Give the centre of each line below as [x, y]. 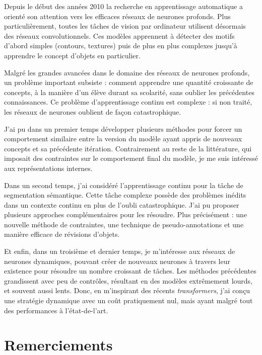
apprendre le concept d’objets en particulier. [72, 55]
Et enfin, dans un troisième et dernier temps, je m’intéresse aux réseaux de [120, 251]
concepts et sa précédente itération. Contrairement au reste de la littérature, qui [128, 148]
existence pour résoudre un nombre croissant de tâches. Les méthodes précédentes [130, 271]
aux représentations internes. [48, 168]
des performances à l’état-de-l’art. [56, 310]
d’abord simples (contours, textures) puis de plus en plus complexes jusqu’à [121, 46]
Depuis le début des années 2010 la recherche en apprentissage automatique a [123, 6]
